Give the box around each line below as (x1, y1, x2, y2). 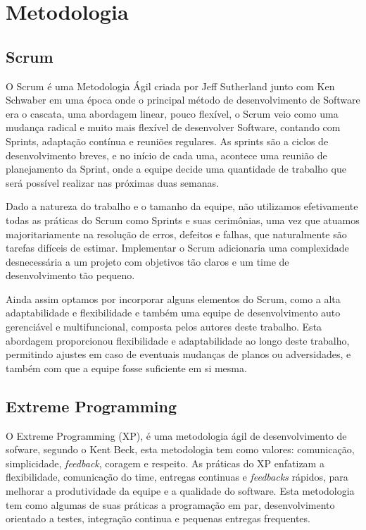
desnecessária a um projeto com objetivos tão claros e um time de (6, 254, 289, 269)
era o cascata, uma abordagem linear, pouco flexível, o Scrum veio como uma (6, 106, 339, 121)
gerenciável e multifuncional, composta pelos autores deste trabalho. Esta (6, 319, 322, 334)
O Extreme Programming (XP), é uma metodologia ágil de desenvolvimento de (6, 428, 347, 443)
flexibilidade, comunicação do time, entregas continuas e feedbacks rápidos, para (6, 469, 348, 484)
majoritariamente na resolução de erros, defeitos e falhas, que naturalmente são (6, 226, 347, 241)
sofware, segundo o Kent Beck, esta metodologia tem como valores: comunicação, (6, 442, 355, 457)
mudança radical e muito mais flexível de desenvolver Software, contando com (6, 120, 341, 135)
